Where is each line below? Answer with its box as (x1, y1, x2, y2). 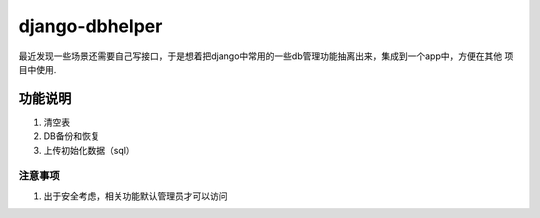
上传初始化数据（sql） (43, 144, 135, 156)
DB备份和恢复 (43, 130, 100, 142)
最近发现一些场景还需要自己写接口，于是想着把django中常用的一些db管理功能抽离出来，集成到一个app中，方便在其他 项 (18, 50, 514, 62)
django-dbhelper (18, 15, 163, 37)
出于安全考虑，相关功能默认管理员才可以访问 (43, 190, 228, 202)
